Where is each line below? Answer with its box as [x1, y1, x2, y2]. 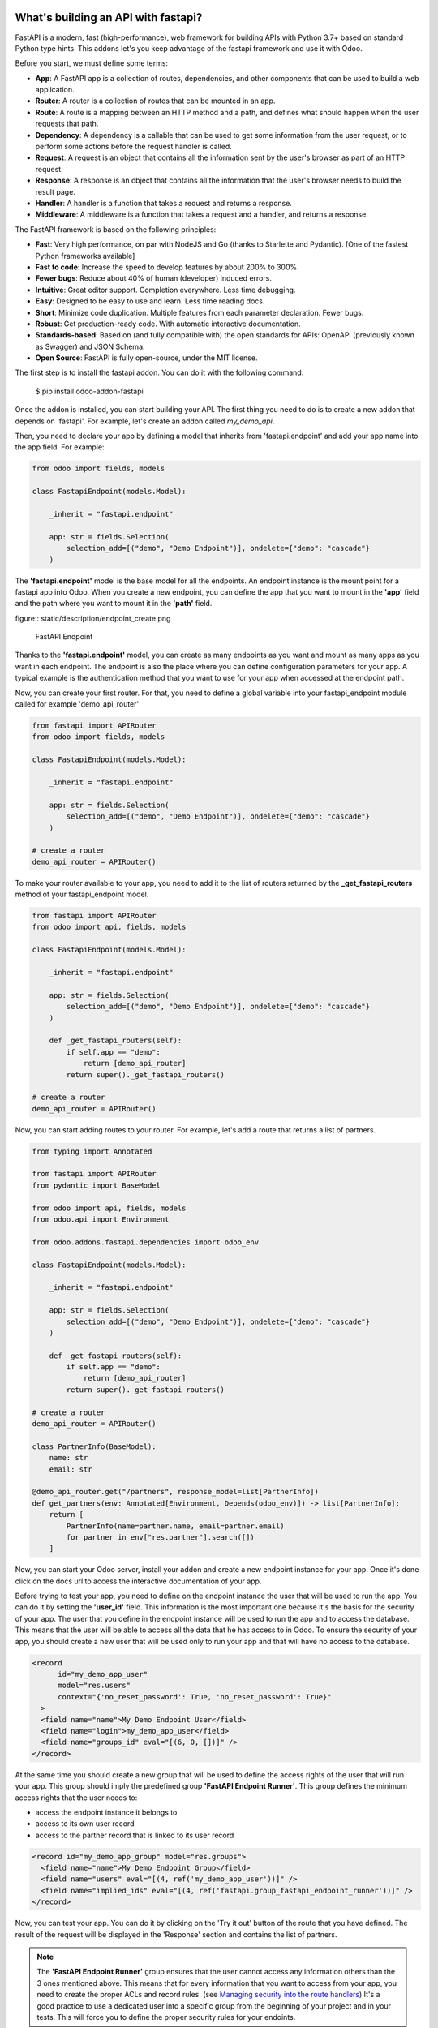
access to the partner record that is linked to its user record [35, 1830, 234, 1840]
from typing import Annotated [32, 1146, 152, 1156]
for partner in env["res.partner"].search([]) [66, 1532, 255, 1541]
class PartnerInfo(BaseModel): [32, 1442, 157, 1451]
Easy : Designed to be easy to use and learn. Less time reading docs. [35, 296, 265, 306]
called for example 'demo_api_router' [15, 699, 140, 709]
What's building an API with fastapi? [15, 11, 203, 24]
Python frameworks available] [35, 251, 135, 260]
